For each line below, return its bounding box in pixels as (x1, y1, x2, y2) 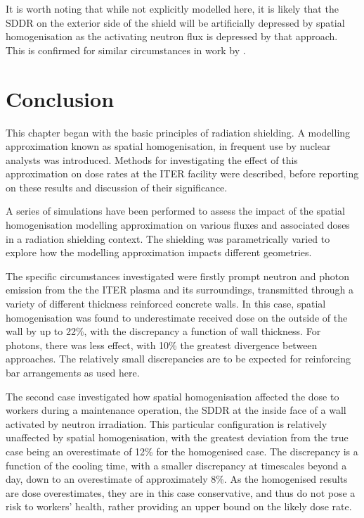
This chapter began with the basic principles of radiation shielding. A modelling (6, 125, 351, 139)
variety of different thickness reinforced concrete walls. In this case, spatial (6, 296, 326, 311)
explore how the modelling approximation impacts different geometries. (6, 245, 312, 260)
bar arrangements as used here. (6, 365, 140, 379)
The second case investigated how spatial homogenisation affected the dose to (6, 388, 339, 403)
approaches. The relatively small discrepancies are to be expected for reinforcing (6, 351, 351, 366)
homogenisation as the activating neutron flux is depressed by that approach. (6, 29, 338, 44)
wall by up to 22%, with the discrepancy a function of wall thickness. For (6, 324, 321, 339)
